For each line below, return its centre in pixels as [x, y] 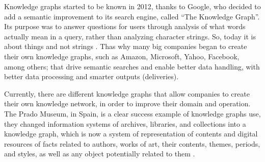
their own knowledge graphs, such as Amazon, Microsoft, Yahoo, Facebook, [122, 56]
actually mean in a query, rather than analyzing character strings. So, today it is [130, 36]
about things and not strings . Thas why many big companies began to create [126, 46]
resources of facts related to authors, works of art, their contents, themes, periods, [132, 143]
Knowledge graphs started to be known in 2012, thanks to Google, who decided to [132, 6]
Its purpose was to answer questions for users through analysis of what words [125, 26]
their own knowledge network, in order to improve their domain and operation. [127, 103]
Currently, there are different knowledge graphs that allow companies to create [127, 93]
